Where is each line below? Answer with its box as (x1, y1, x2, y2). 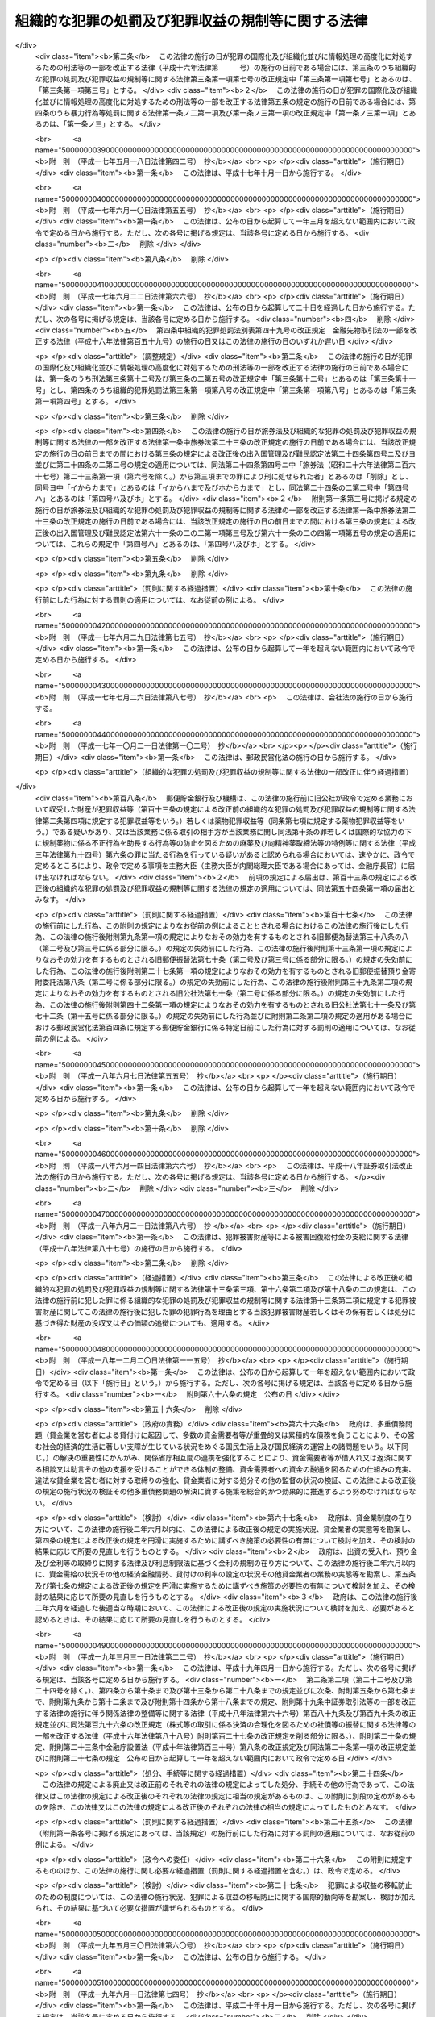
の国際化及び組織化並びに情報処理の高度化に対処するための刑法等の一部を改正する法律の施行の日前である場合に (35, 363, 409, 373)
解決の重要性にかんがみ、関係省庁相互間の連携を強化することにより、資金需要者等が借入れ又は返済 (59, 1453, 391, 1463)
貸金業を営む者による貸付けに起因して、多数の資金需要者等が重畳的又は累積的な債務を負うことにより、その (48, 1430, 408, 1440)
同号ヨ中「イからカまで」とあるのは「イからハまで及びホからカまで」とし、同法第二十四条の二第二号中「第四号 (35, 482, 409, 492)
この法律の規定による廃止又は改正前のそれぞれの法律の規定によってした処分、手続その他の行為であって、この (41, 1780, 408, 1789)
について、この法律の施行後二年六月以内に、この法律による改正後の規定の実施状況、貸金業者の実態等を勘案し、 (41, 1524, 416, 1534)
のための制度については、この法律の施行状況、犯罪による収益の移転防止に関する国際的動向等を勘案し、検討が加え (35, 1892, 416, 1902)
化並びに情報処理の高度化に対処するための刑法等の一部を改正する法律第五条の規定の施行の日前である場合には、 (35, 97, 409, 106)
